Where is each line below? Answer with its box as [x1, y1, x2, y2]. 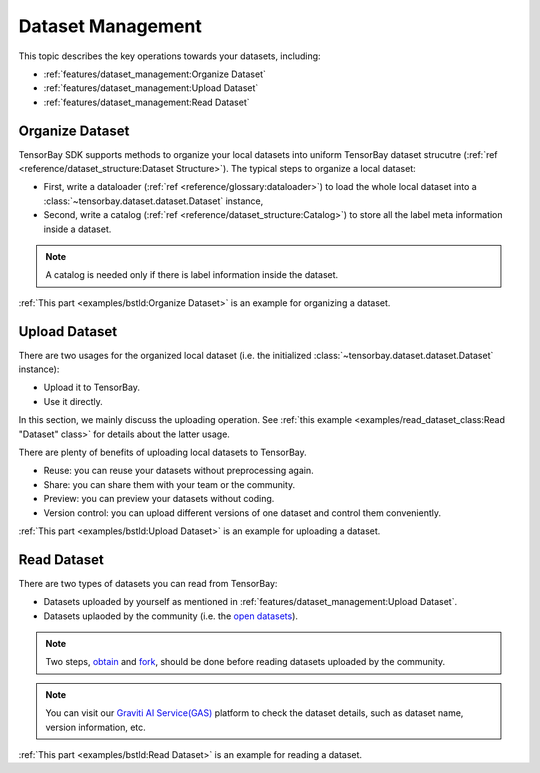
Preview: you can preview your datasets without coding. [43, 493, 275, 505]
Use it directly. [43, 395, 104, 407]
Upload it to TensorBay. [43, 381, 140, 394]
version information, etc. [45, 721, 147, 733]
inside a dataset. [43, 223, 112, 235]
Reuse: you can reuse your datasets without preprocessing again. [43, 465, 314, 477]
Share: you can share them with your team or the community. [43, 478, 296, 490]
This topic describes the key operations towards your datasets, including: [18, 50, 321, 62]
